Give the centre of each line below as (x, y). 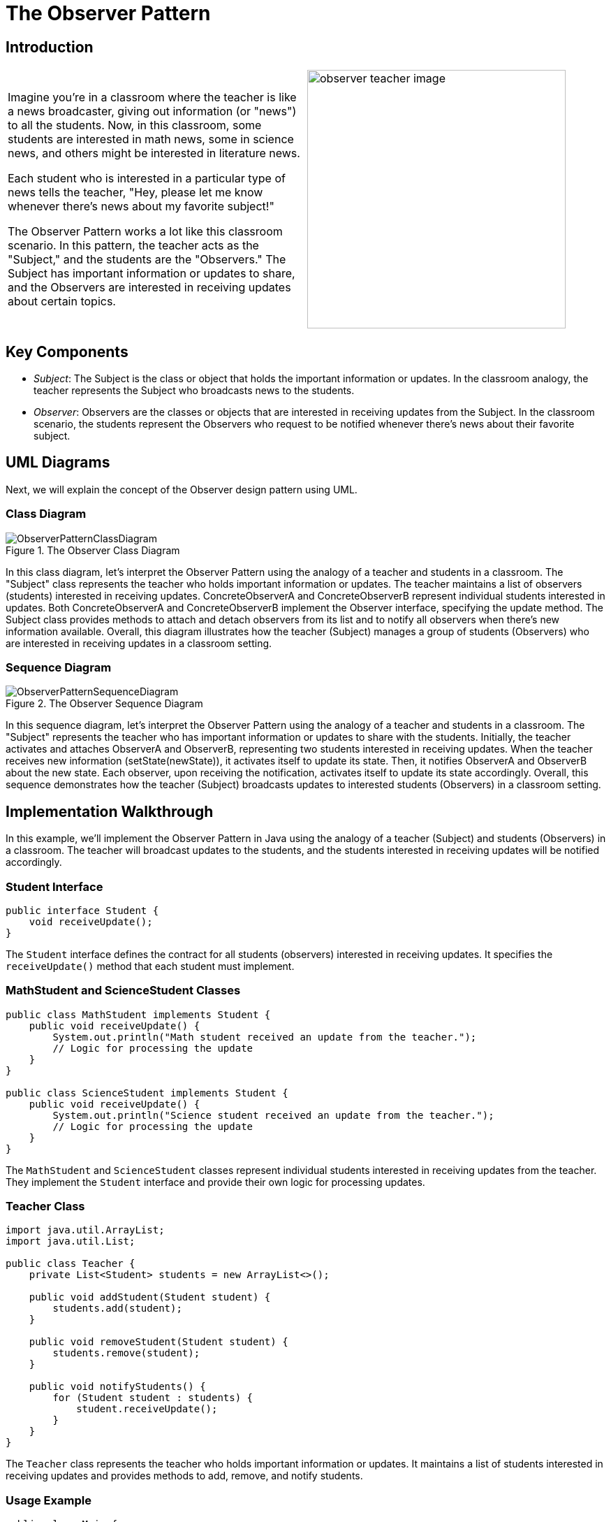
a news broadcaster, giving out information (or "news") (152, 111)
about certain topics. (62, 302)
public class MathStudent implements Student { (138, 1014)
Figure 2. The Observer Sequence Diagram (104, 704)
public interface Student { (82, 910)
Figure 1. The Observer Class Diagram (93, 550)
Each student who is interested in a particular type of (147, 179)
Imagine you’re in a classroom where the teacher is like (152, 97)
